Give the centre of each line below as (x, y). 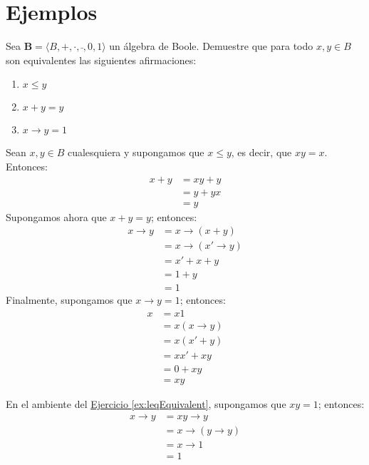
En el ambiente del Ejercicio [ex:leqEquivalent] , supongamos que (146, 404)
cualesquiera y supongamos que (136, 152)
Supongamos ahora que (56, 216)
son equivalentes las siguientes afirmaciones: (101, 60)
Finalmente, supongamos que (69, 300)
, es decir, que (261, 152)
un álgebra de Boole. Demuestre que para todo (211, 46)
